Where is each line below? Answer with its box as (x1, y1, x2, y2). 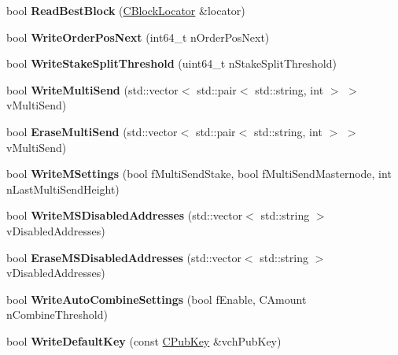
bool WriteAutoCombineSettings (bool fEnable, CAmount (6, 290, 307, 307)
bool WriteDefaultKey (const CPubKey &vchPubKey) (6, 332, 282, 349)
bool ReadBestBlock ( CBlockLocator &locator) (6, 2, 245, 18)
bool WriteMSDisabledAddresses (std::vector (6, 207, 243, 224)
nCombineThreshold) (6, 306, 108, 323)
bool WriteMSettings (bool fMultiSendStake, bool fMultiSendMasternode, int (6, 165, 392, 182)
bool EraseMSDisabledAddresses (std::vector (6, 249, 241, 265)
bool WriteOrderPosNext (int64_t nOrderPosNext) (6, 28, 270, 45)
